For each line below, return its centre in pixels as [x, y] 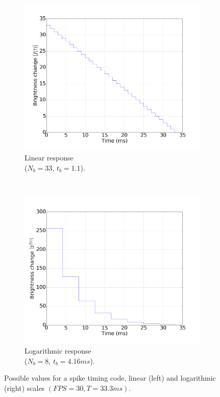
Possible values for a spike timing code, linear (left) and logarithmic [110, 378]
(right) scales [25, 388]
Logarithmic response [58, 351]
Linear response [49, 158]
